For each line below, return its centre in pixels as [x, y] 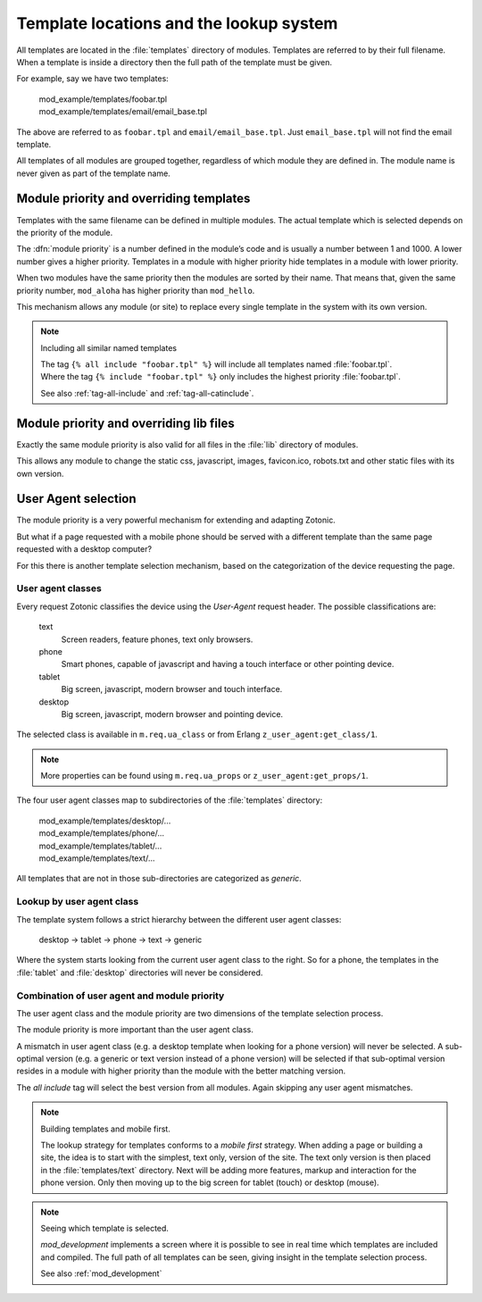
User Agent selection [77, 499]
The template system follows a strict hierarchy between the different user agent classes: [179, 919]
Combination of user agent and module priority [120, 996]
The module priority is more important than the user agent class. [135, 1030]
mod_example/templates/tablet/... [100, 846]
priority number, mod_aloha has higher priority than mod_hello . [136, 290]
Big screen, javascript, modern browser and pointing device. [172, 714]
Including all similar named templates [109, 347]
